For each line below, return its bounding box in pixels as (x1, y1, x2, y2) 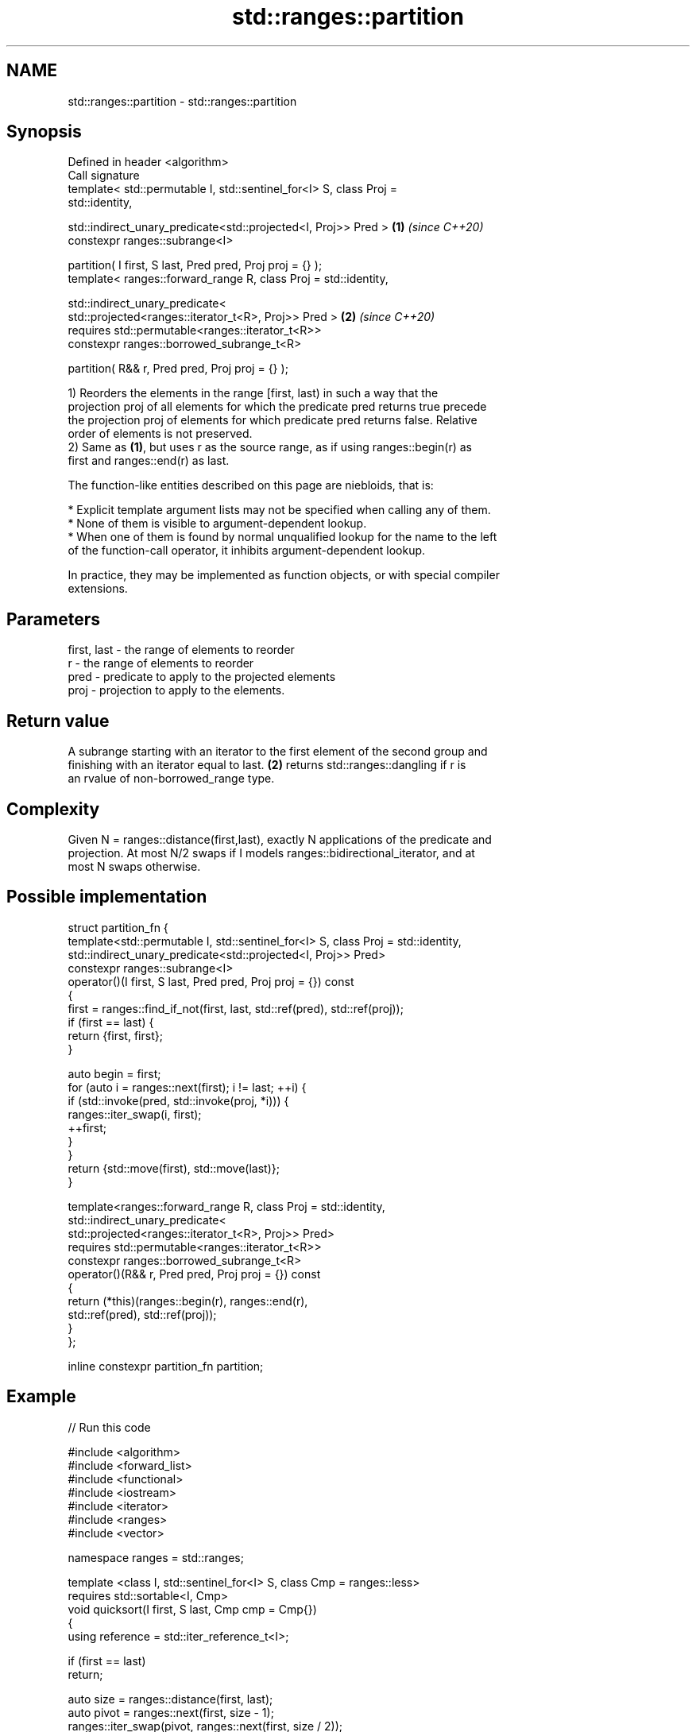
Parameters (6, 609, 100, 629)
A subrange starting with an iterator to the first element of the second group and (68, 744, 488, 759)
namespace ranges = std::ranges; (68, 1550, 244, 1564)
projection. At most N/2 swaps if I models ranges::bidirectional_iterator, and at (68, 845, 475, 860)
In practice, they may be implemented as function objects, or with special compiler (68, 568, 500, 582)
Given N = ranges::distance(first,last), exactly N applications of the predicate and (68, 832, 492, 846)
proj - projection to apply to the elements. (68, 683, 285, 698)
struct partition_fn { (68, 920, 168, 934)
